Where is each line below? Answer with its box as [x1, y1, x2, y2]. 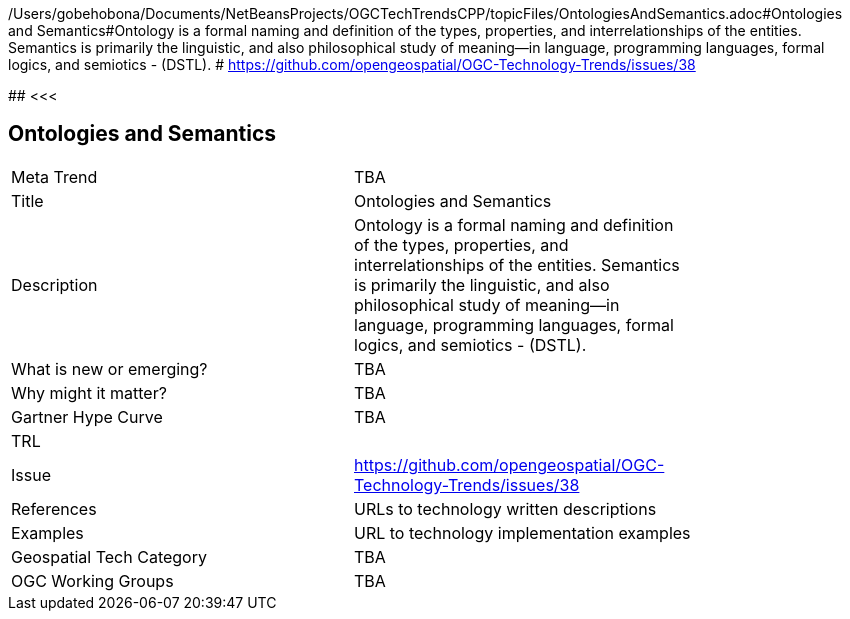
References [11, 498, 97, 519]
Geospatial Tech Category [11, 546, 207, 567]
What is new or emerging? [11, 358, 208, 379]
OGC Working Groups [11, 570, 174, 591]
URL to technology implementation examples [354, 522, 691, 543]
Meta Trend [11, 166, 98, 187]
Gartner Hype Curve [11, 406, 163, 427]
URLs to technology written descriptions [354, 498, 657, 519]
